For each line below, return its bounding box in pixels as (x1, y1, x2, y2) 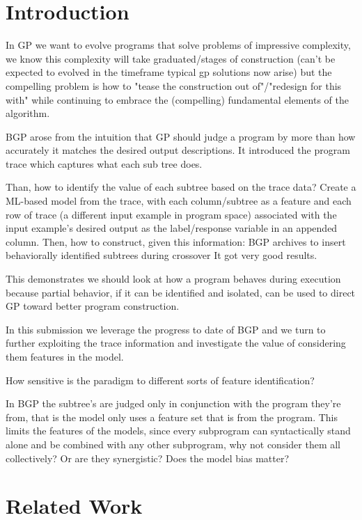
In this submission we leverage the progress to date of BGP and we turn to (6, 322, 326, 336)
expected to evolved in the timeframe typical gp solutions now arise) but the (6, 65, 332, 79)
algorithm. (6, 106, 50, 120)
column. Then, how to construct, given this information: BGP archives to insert (6, 234, 346, 249)
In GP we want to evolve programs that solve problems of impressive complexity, (6, 38, 351, 52)
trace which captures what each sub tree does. (6, 156, 203, 171)
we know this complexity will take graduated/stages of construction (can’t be (6, 51, 336, 65)
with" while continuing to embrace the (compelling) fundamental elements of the (6, 92, 349, 107)
